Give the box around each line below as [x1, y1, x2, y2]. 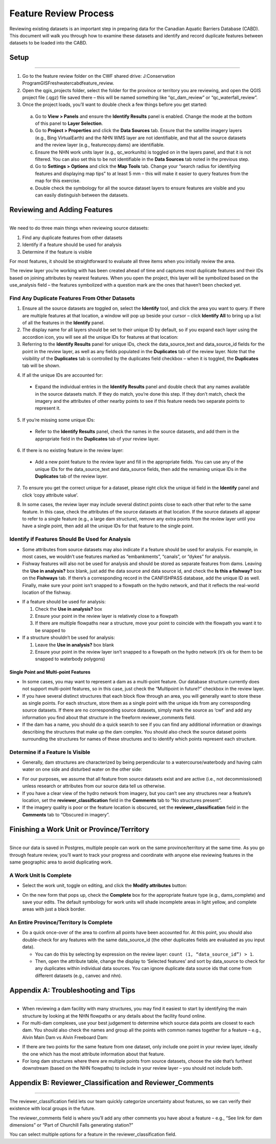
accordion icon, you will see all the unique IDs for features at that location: [22, 334, 178, 340]
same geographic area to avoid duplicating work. [9, 859, 112, 865]
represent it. [35, 405, 61, 412]
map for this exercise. [35, 178, 81, 184]
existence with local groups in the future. [9, 1106, 96, 1112]
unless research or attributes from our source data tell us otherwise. [22, 783, 166, 789]
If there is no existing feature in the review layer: [22, 447, 124, 453]
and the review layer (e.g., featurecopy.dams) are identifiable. [35, 142, 165, 148]
